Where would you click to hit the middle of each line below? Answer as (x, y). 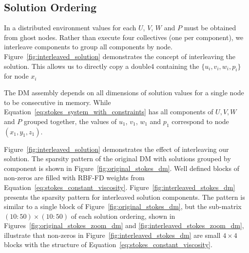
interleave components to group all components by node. (88, 47)
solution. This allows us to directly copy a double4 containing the (102, 66)
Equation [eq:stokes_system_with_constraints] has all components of (109, 112)
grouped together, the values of (70, 121)
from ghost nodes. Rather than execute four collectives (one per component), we (124, 37)
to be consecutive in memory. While (57, 102)
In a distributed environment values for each (70, 28)
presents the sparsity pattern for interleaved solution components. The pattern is (124, 197)
